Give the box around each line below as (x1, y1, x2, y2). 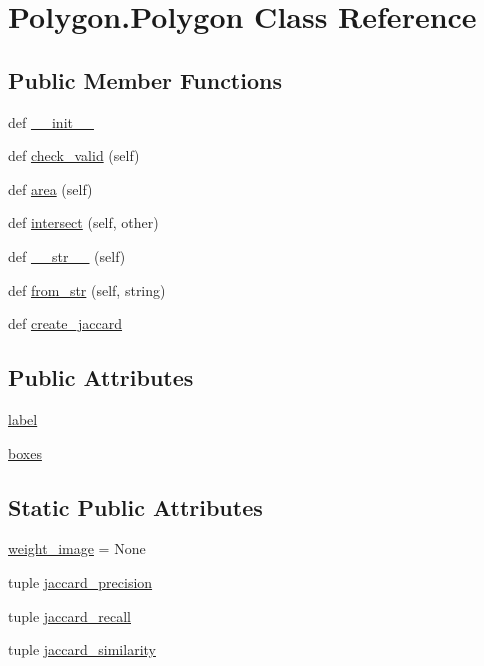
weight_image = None (8, 538, 146, 559)
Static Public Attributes (8, 491, 263, 522)
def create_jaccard (8, 313, 123, 334)
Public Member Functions (8, 64, 282, 95)
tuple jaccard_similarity (8, 639, 156, 660)
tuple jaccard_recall (8, 605, 131, 626)
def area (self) (8, 178, 93, 199)
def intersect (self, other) (8, 212, 159, 233)
